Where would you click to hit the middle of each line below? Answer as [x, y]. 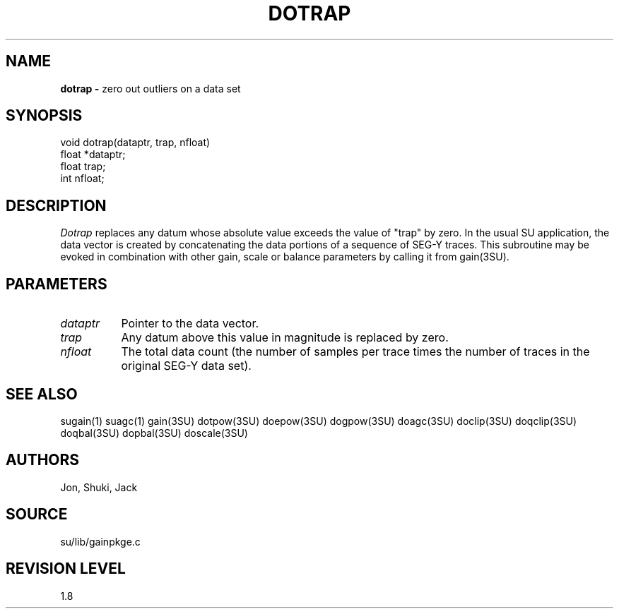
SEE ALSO [42, 394]
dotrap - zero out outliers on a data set [151, 88]
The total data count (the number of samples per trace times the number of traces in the [355, 352]
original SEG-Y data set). [186, 366]
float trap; [83, 167]
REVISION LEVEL [66, 569]
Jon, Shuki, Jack [99, 487]
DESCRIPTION [56, 205]
